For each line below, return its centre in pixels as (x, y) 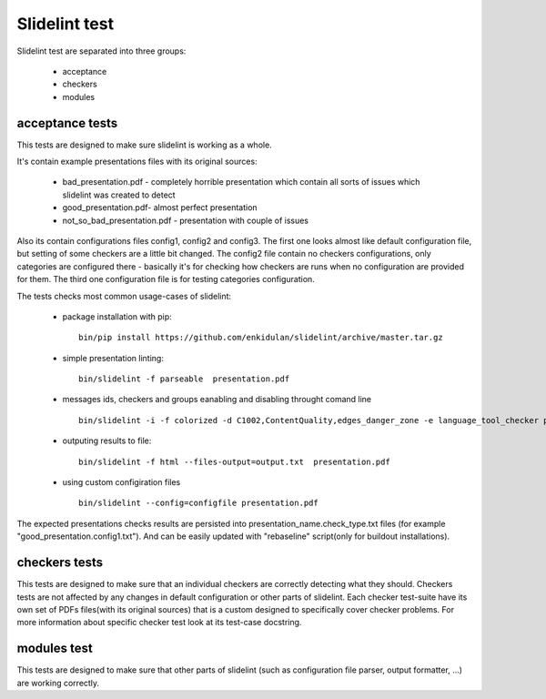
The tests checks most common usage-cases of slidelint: (124, 296)
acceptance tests (67, 123)
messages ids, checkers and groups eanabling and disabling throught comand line (217, 400)
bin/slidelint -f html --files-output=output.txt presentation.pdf (234, 461)
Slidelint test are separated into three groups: (101, 51)
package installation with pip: (117, 316)
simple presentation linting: (113, 358)
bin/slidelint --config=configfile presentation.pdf (198, 503)
